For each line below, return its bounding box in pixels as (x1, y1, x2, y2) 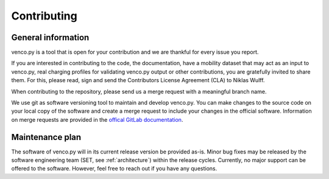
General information (11, 32, 90, 43)
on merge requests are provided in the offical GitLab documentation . (11, 116, 183, 123)
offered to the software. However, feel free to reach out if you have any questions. (11, 165, 218, 172)
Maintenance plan (11, 132, 82, 142)
